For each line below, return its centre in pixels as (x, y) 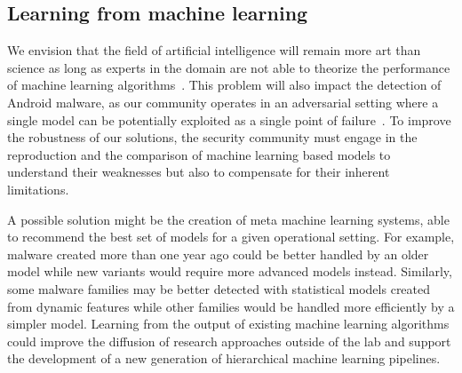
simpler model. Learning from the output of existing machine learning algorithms (228, 324)
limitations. (38, 189)
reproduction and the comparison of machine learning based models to (199, 154)
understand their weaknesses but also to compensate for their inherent (199, 172)
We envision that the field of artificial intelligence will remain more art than (214, 50)
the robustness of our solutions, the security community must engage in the (212, 137)
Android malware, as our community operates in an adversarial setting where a (223, 102)
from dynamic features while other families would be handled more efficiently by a (231, 306)
